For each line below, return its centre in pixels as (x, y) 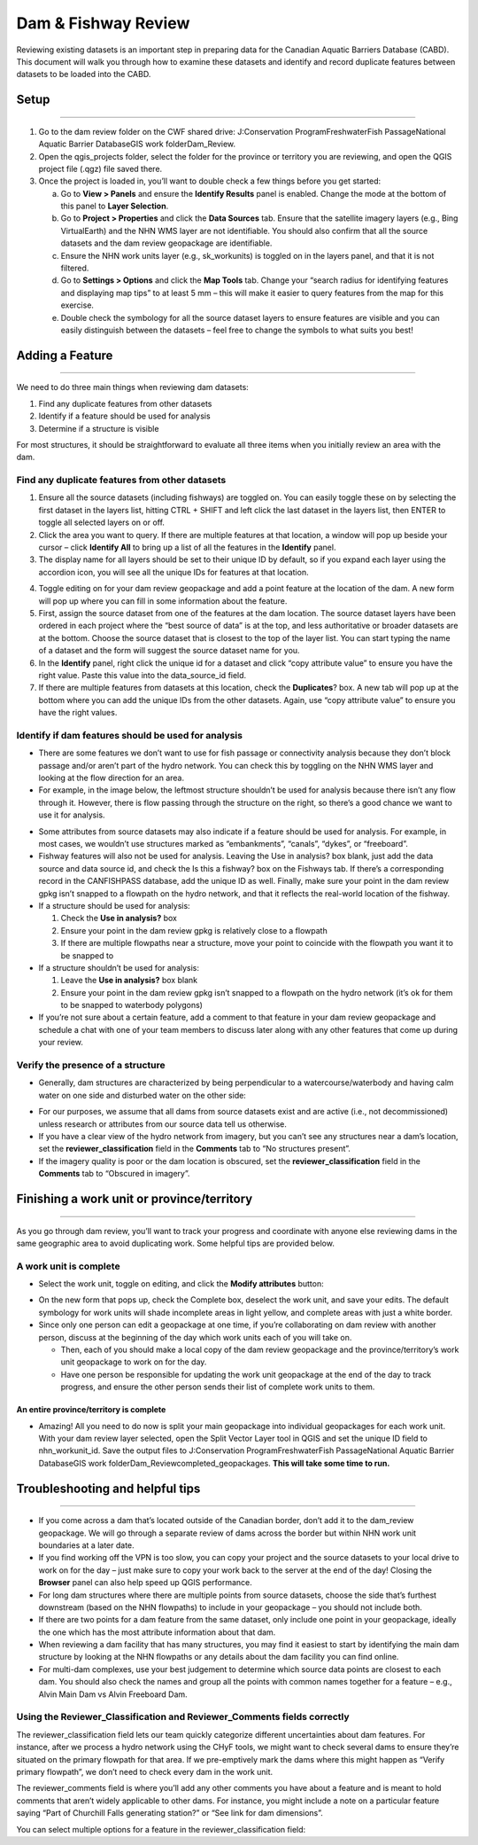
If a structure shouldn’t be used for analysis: (119, 967)
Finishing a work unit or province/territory (135, 1198)
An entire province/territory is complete (91, 1410)
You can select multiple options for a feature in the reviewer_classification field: (161, 1829)
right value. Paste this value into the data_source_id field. (143, 675)
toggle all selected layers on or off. (102, 522)
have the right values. (78, 713)
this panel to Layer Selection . (115, 206)
